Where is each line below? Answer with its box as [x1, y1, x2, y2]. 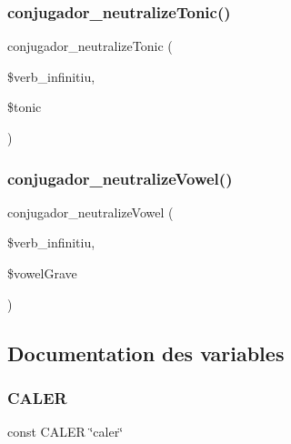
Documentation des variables [7, 338, 285, 367]
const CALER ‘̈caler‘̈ [7, 422, 124, 441]
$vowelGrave [7, 264, 77, 282]
